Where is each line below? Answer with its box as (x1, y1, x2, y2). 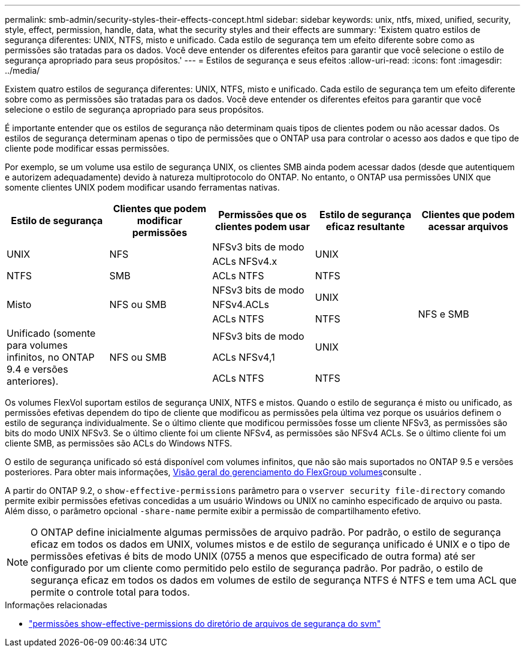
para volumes (7, 339, 68, 351)
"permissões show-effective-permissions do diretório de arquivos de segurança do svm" (29, 618, 381, 629)
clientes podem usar (215, 221, 310, 233)
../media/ (5, 65, 40, 76)
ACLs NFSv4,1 (212, 351, 275, 363)
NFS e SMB (418, 308, 469, 320)
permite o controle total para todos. (31, 586, 190, 598)
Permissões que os (218, 209, 307, 221)
